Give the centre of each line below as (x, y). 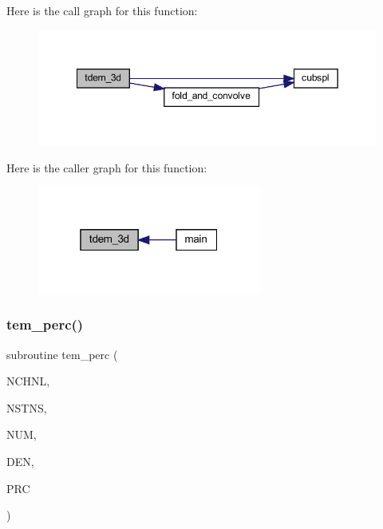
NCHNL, (28, 381)
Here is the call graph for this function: (102, 10)
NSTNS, (27, 407)
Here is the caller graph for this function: (107, 167)
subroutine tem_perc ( (62, 354)
